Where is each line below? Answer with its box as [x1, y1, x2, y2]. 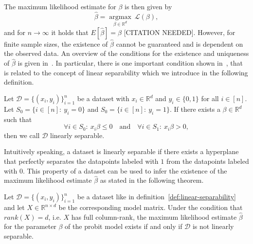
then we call [4, 130, 40, 140]
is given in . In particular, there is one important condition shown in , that [18, 58, 243, 68]
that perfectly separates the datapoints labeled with [4, 156, 159, 166]
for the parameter [4, 221, 56, 231]
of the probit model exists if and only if [65, 221, 182, 231]
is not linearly [192, 221, 234, 231]
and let [4, 202, 25, 212]
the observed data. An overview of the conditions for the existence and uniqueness [4, 48, 249, 58]
